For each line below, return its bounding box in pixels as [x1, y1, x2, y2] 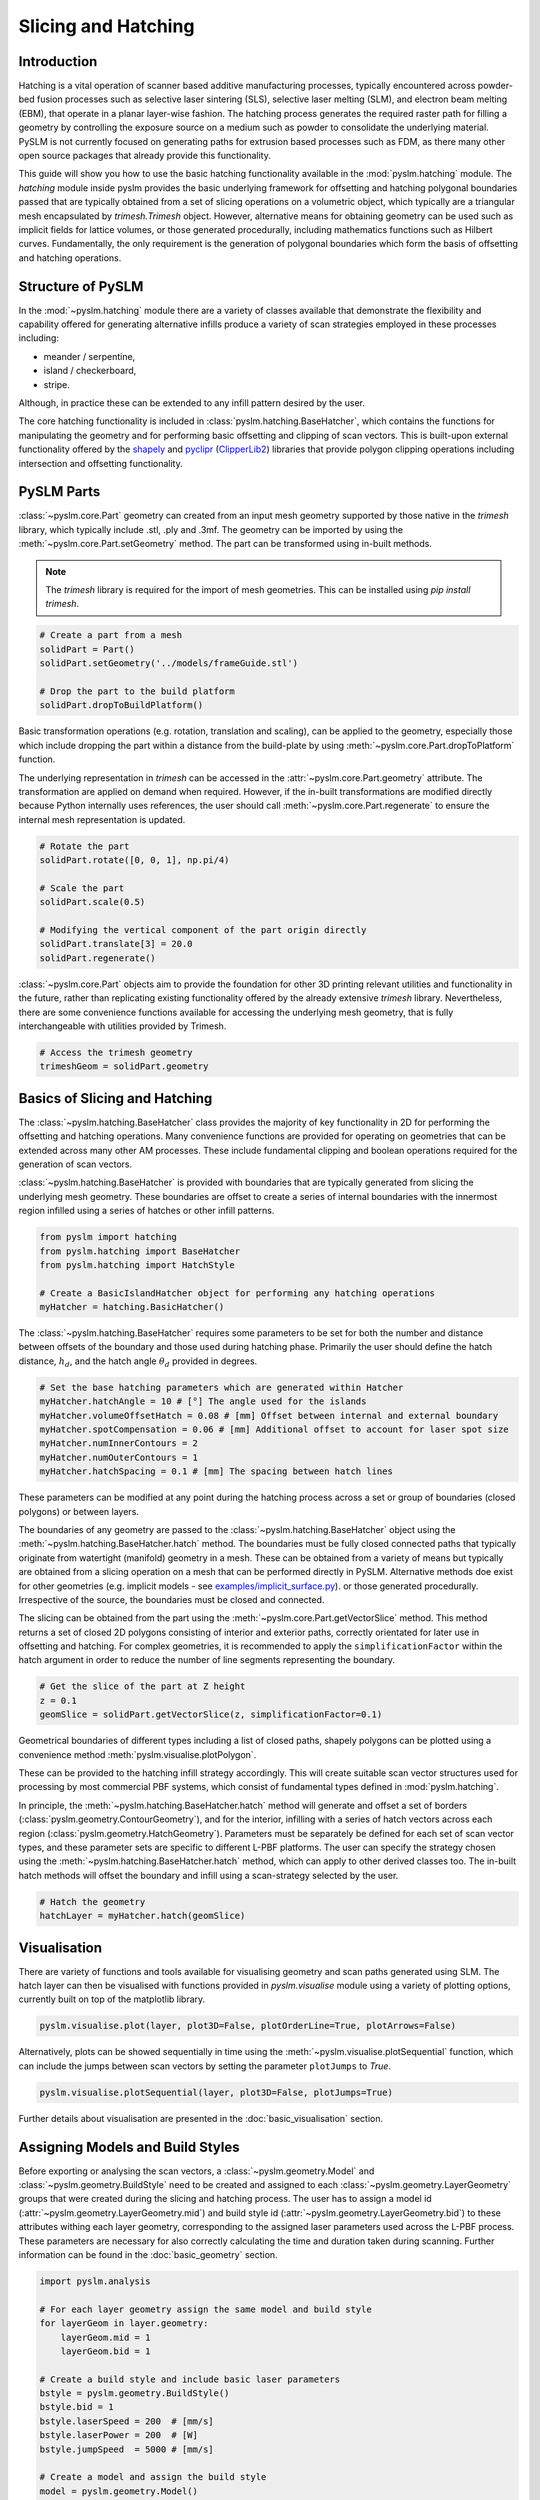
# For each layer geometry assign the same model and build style [39, 2303, 372, 2315]
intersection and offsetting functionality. [18, 457, 184, 469]
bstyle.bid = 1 [39, 2401, 114, 2413]
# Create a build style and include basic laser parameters [39, 2373, 341, 2385]
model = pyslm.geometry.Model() [39, 2485, 199, 2497]
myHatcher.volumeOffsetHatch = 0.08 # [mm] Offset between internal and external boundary [39, 1410, 499, 1421]
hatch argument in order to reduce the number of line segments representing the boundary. [18, 1654, 395, 1666]
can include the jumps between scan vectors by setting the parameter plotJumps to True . [18, 2060, 392, 2072]
